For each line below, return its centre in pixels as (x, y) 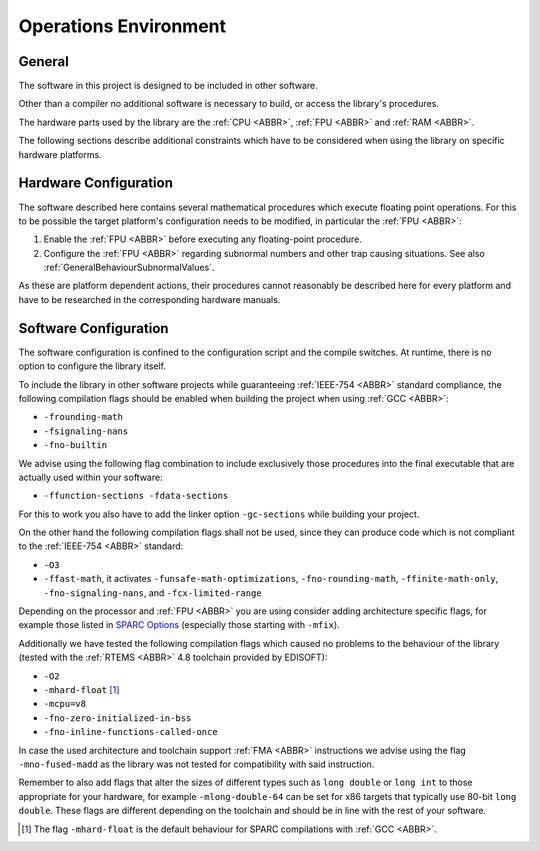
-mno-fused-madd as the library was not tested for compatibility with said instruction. (196, 764)
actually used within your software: (91, 477)
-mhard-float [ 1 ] (81, 689)
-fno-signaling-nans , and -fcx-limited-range (152, 592)
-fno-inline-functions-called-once (131, 732)
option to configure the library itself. (92, 366)
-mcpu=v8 (65, 704)
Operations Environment (122, 26)
